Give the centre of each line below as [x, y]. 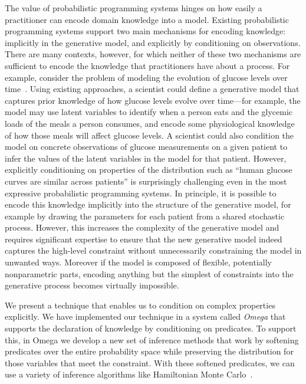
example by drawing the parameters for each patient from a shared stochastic [145, 216]
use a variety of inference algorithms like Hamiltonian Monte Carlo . [129, 374]
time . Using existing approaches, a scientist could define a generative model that [152, 89]
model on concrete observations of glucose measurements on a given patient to [146, 147]
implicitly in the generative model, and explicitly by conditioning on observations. [153, 42]
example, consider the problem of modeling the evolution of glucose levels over [146, 77]
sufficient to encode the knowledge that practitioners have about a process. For [147, 65]
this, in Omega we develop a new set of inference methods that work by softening [152, 339]
